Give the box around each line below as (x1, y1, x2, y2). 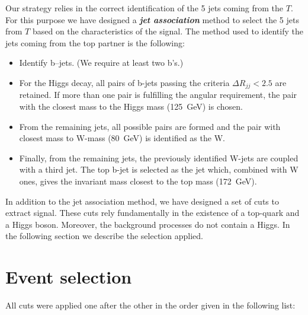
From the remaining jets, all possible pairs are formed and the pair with (19, 120, 281, 132)
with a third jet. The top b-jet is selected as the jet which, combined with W (19, 163, 299, 176)
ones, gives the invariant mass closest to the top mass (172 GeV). (19, 174, 257, 187)
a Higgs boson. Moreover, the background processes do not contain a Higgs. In (5, 218, 290, 230)
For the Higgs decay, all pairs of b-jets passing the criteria (19, 76, 230, 88)
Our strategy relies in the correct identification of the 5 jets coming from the (5, 2, 284, 14)
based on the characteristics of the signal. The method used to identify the (32, 25, 303, 37)
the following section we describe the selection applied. (5, 230, 203, 242)
